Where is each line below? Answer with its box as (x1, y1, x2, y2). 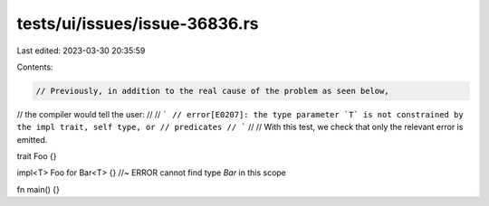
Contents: (16, 61, 53, 72)
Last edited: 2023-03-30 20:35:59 (16, 45, 146, 56)
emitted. (16, 134, 48, 145)
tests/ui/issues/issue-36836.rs (16, 14, 259, 33)
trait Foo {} (16, 151, 57, 162)
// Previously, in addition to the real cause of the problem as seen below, (35, 86, 389, 96)
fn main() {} (16, 183, 61, 194)
